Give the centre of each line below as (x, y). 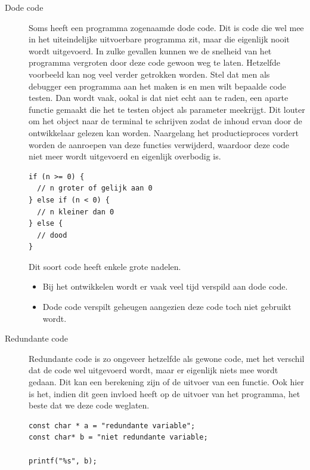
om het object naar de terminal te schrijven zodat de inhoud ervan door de (165, 121)
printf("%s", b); (63, 461)
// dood (52, 235)
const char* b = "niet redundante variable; (118, 437)
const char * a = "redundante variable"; (112, 426)
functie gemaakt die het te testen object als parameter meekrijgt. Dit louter (167, 109)
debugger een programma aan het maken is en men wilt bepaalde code (157, 86)
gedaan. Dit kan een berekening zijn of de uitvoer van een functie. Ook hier (166, 382)
